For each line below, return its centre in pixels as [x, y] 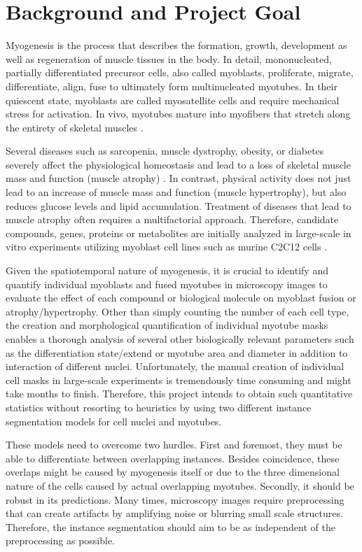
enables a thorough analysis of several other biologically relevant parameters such [180, 339]
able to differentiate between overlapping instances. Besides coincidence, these [173, 458]
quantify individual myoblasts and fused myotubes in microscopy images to [167, 284]
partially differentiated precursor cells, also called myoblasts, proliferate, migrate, [180, 72]
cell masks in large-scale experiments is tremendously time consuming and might [179, 380]
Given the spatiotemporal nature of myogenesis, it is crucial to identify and [167, 270]
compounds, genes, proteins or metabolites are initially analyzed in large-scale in [179, 233]
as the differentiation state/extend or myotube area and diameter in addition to [177, 352]
